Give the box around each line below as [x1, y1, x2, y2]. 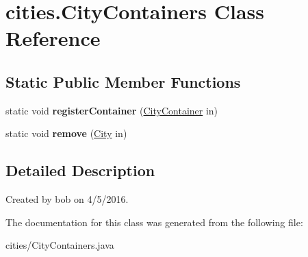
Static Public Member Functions [5, 71, 241, 92]
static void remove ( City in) [5, 126, 127, 140]
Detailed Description [5, 160, 155, 181]
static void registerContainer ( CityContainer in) [5, 103, 218, 117]
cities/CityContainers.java [5, 238, 114, 252]
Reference [5, 24, 101, 52]
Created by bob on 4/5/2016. [5, 192, 129, 206]
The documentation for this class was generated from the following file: [5, 215, 303, 229]
